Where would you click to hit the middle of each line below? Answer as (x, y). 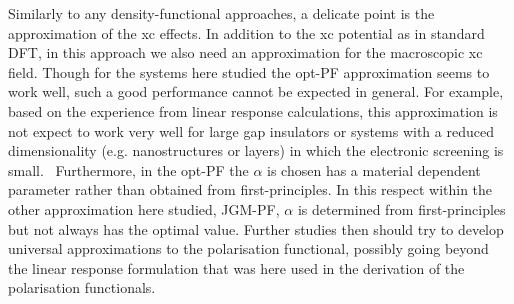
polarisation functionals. (82, 287)
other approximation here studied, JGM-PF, (144, 208)
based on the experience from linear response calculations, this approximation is (253, 110)
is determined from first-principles (401, 208)
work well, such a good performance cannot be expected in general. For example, (256, 91)
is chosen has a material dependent (374, 169)
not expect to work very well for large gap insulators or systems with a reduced (251, 130)
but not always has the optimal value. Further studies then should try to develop (256, 228)
